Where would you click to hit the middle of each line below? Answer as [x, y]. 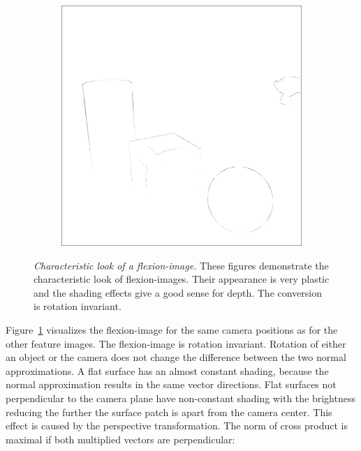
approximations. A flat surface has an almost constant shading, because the [167, 370]
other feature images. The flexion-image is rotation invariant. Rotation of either [176, 343]
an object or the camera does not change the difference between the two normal [176, 357]
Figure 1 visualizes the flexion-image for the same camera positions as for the [172, 329]
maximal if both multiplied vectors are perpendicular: [120, 439]
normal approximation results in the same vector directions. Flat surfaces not [171, 384]
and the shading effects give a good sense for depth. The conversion [178, 292]
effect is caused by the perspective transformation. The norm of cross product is [177, 426]
